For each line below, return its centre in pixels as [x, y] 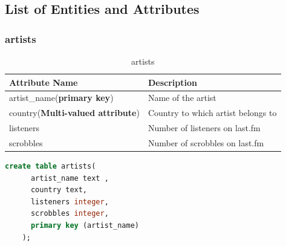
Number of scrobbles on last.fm [206, 142]
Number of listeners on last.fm [204, 128]
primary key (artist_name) [85, 226]
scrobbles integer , [70, 214]
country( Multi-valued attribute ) [74, 113]
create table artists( [50, 167]
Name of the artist [182, 98]
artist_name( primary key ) [61, 98]
